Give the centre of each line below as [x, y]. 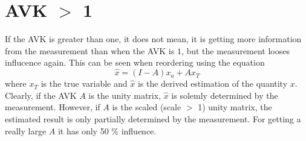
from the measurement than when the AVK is [90, 50]
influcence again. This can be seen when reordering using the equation [135, 62]
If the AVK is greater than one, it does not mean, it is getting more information [153, 39]
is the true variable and [84, 83]
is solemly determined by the [225, 95]
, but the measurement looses [236, 50]
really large [26, 130]
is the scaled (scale [147, 107]
